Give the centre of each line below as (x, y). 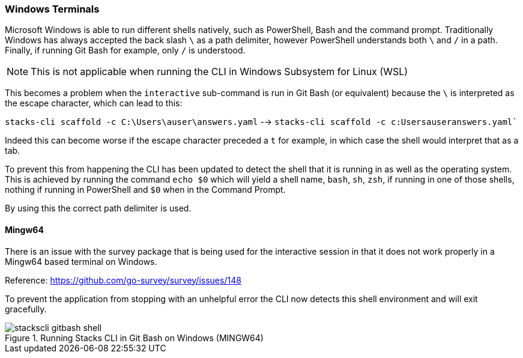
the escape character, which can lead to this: (94, 103)
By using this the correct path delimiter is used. (98, 208)
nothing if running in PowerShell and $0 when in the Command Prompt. (145, 190)
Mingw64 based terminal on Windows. (81, 261)
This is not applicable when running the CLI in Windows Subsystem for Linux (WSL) (219, 72)
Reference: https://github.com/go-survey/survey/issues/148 (123, 280)
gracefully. (26, 309)
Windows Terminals (52, 9)
